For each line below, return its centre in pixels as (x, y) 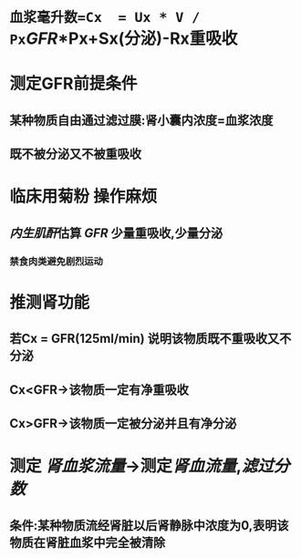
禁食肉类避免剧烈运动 (56, 261)
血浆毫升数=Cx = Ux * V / (105, 18)
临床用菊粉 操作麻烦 (83, 196)
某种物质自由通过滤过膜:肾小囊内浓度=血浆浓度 (141, 120)
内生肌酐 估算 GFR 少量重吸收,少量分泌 (116, 233)
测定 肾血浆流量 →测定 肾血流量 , (125, 466)
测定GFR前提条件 (73, 84)
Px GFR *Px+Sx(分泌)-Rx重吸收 (124, 39)
